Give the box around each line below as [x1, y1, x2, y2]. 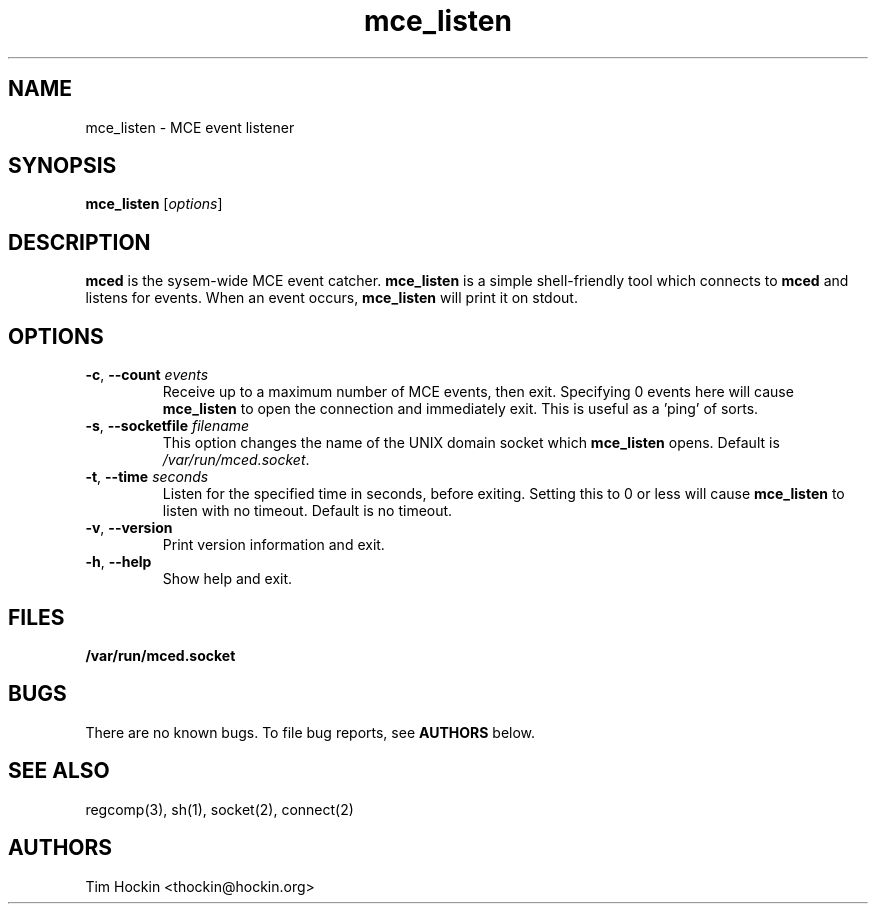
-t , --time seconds [85, 468, 209, 486]
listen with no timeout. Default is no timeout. [162, 502, 453, 520]
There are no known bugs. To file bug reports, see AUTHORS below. [85, 723, 536, 741]
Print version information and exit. [162, 536, 385, 554]
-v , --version [85, 519, 173, 537]
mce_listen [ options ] [85, 195, 223, 213]
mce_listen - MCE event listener [85, 118, 295, 136]
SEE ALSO [8, 758, 110, 784]
